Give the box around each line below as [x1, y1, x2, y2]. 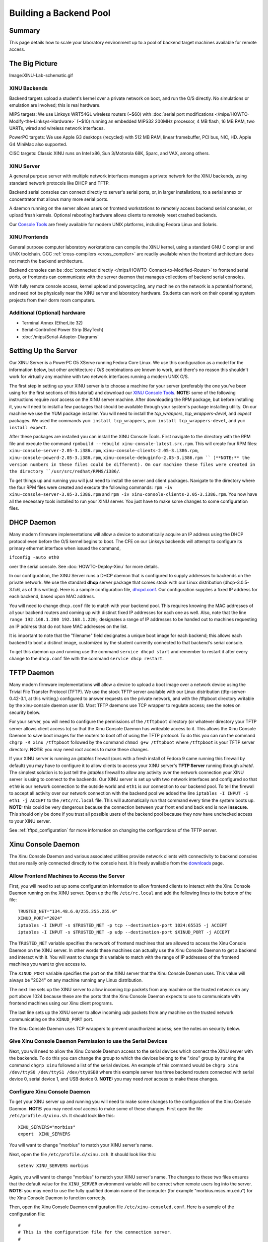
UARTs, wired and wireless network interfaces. [9, 125, 105, 131]
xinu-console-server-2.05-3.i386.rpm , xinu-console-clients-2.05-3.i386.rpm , [9, 448, 199, 454]
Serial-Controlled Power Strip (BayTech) [21, 327, 104, 333]
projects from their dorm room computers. [9, 297, 96, 303]
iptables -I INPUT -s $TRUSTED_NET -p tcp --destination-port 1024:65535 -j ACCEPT [18, 922, 228, 928]
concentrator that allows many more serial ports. [9, 196, 109, 202]
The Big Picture [9, 60, 58, 68]
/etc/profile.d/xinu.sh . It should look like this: [9, 1113, 115, 1119]
